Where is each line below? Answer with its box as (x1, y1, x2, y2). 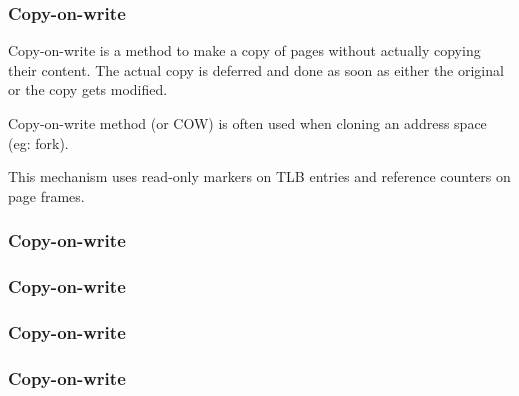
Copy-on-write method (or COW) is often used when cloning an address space (8, 113, 487, 133)
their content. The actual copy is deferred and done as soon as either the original (8, 59, 504, 80)
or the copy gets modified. (8, 79, 168, 100)
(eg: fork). (8, 132, 69, 153)
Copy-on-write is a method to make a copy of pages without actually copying (8, 40, 481, 61)
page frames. (8, 185, 85, 206)
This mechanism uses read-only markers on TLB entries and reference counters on (8, 166, 511, 187)
